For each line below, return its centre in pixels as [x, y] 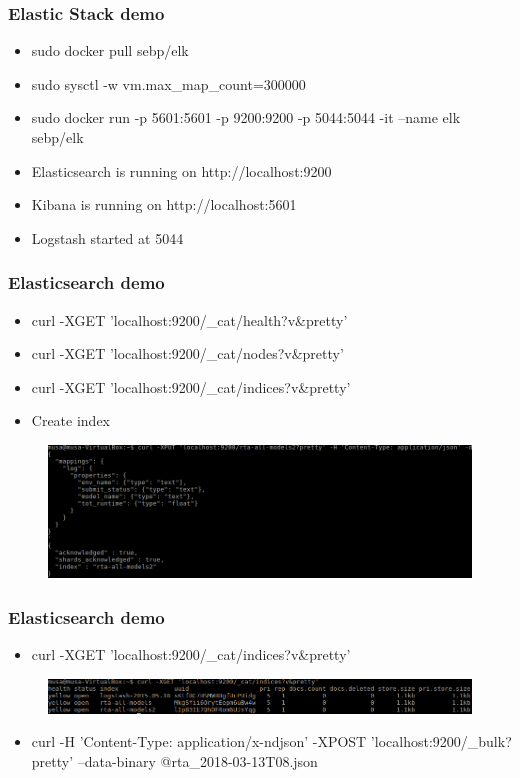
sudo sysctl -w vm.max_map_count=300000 [168, 83]
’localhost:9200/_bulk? [441, 741]
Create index [71, 420]
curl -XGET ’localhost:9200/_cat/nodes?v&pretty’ [187, 353]
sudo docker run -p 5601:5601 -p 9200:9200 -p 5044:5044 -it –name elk [246, 117]
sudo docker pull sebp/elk [110, 50]
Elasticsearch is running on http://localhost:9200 [181, 170]
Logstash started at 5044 [107, 237]
